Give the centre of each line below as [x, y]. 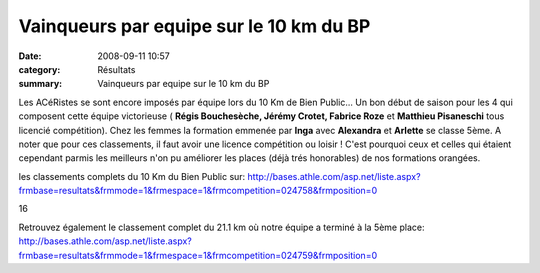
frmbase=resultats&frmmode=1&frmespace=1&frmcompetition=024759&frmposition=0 [198, 255]
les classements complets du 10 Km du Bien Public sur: [132, 176]
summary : [40, 84]
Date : [30, 56]
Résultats [116, 69]
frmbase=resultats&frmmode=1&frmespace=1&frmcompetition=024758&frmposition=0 [198, 191]
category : [39, 69]
